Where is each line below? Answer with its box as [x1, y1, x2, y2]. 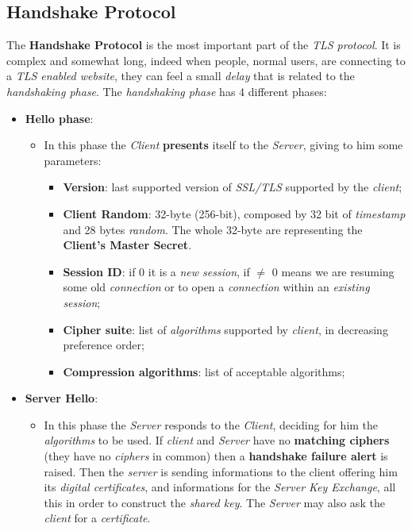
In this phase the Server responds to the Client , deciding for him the [44, 416, 379, 433]
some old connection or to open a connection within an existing [63, 279, 370, 295]
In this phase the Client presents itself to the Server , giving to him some [44, 137, 403, 153]
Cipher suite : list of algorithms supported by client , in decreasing [63, 321, 388, 337]
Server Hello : [25, 390, 98, 406]
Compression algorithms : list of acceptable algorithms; [63, 363, 345, 379]
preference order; [63, 337, 144, 353]
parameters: [44, 152, 102, 168]
